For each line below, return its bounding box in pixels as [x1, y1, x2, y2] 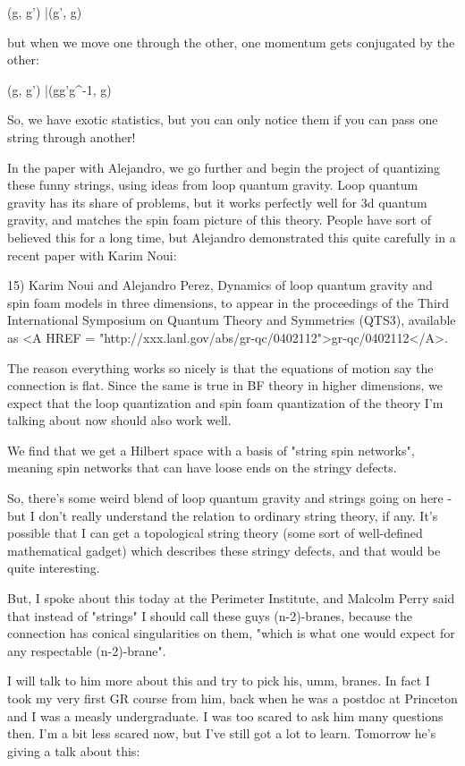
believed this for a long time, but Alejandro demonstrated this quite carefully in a [7, 227, 456, 246]
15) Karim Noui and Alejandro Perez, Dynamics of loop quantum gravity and [7, 276, 433, 294]
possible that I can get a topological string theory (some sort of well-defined [7, 523, 423, 542]
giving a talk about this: [7, 741, 140, 760]
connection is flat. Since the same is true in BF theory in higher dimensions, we [7, 376, 443, 395]
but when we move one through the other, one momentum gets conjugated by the [7, 32, 455, 51]
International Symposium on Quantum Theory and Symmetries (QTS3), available [7, 311, 456, 329]
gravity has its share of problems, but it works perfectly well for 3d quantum [7, 192, 427, 211]
